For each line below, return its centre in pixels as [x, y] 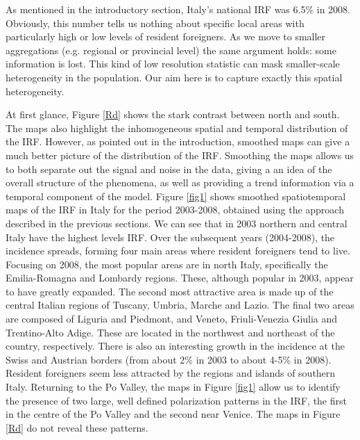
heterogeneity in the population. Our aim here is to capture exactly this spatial [174, 77]
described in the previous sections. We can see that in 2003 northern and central [177, 223]
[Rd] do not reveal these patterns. [77, 427]
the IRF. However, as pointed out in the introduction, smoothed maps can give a [178, 141]
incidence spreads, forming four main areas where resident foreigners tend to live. [178, 251]
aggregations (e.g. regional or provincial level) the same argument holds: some [171, 50]
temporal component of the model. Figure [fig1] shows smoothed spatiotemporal [176, 196]
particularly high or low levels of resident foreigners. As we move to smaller [166, 36]
